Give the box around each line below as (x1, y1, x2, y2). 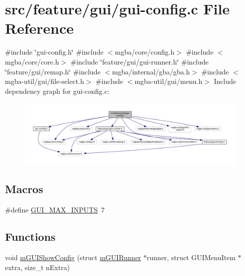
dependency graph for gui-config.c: (5, 85, 110, 96)
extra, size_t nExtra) (5, 262, 70, 272)
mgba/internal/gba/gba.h (112, 66, 190, 76)
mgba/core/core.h (5, 56, 59, 67)
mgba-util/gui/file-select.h (5, 76, 84, 86)
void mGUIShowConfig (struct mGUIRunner (5, 252, 141, 262)
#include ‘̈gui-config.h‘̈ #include (5, 47, 104, 57)
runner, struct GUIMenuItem (147, 252, 236, 262)
